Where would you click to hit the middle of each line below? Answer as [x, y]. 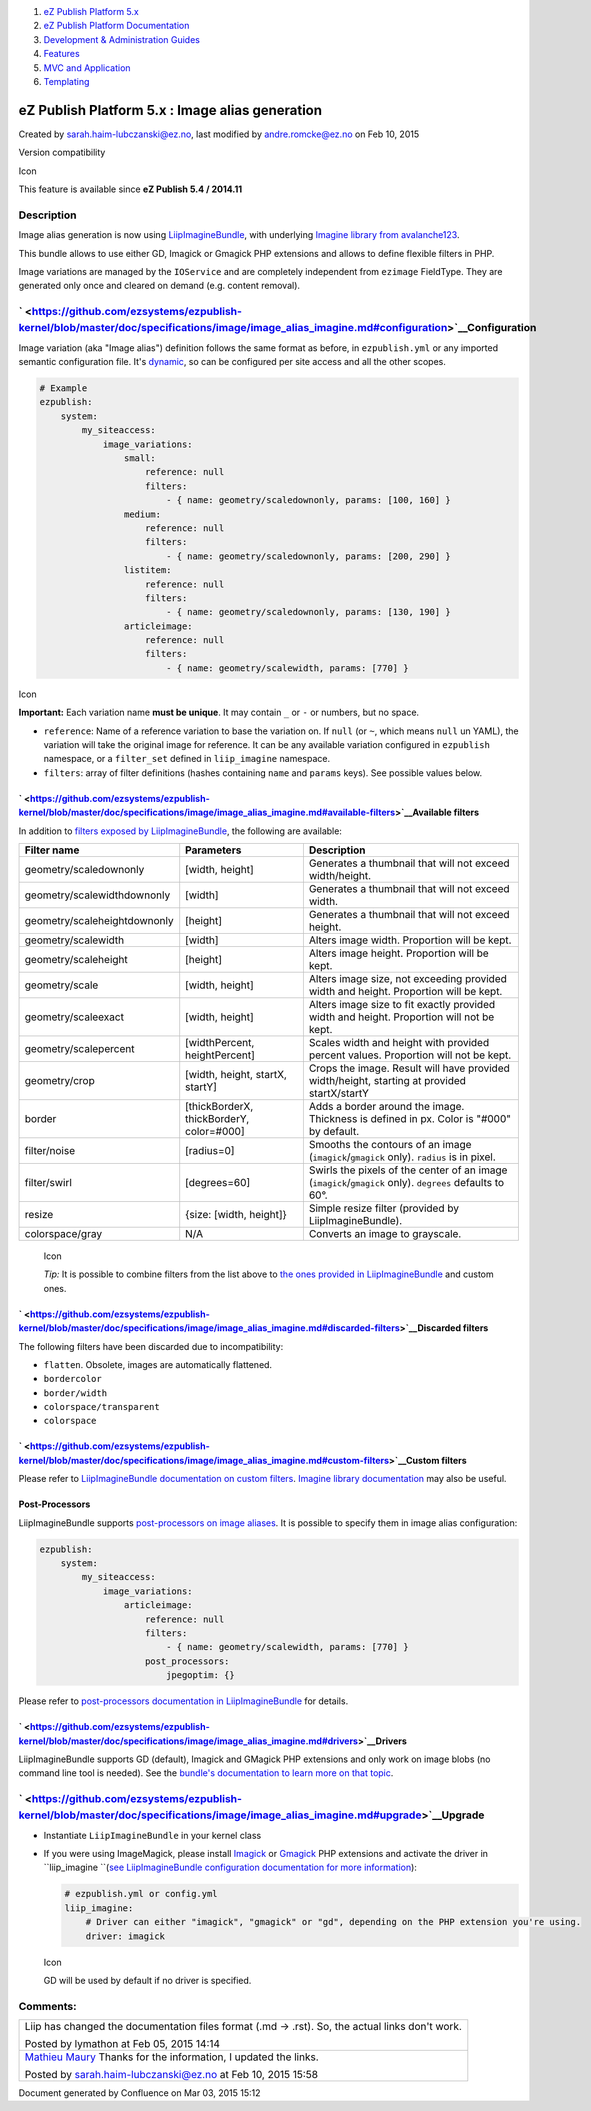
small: [140, 458]
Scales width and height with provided [399, 1042]
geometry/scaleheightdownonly [99, 920]
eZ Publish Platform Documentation [116, 26]
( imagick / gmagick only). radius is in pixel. [402, 1157]
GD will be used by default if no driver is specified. [147, 1980]
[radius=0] [210, 1150]
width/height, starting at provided [387, 1080]
